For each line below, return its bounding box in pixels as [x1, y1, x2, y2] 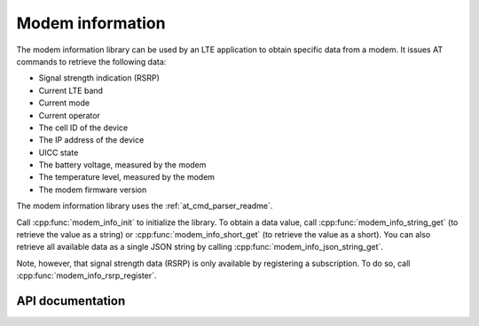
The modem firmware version [38, 184, 147, 195]
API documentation [16, 293, 126, 308]
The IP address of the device [38, 135, 145, 145]
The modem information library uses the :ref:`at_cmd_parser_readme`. [16, 200, 273, 212]
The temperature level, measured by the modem [38, 172, 216, 182]
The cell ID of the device [38, 122, 129, 133]
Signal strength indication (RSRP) [38, 73, 160, 83]
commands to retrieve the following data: [16, 56, 167, 66]
